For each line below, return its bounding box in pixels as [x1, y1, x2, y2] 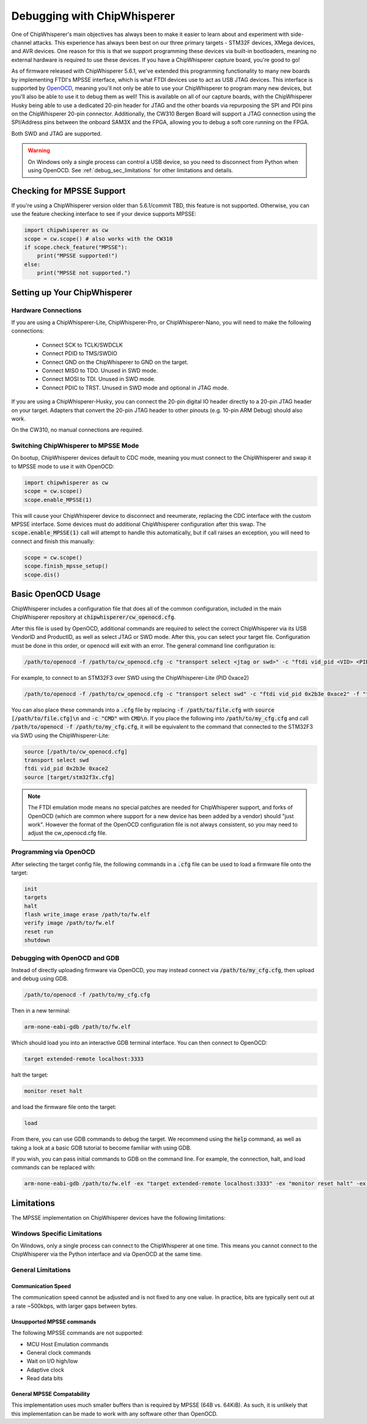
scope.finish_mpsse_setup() [24, 563, 108, 570]
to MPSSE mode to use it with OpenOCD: [11, 462, 114, 470]
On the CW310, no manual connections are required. [11, 426, 144, 433]
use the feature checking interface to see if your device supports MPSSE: [11, 210, 197, 218]
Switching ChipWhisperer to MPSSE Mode [11, 441, 139, 450]
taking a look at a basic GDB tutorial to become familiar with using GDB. [11, 1144, 192, 1151]
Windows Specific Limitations [11, 1229, 102, 1238]
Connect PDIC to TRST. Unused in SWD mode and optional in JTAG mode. [42, 384, 229, 391]
